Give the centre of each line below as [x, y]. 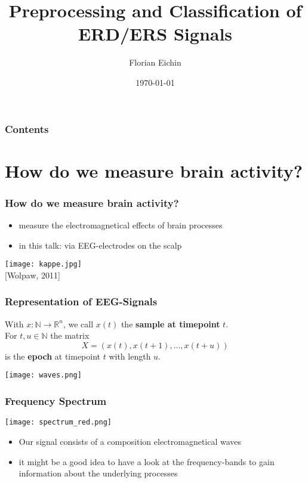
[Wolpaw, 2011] [33, 275]
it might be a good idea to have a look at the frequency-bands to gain [147, 461]
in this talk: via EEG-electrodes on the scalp [100, 245]
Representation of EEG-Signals [81, 301]
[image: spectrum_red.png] [58, 422]
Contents [27, 129]
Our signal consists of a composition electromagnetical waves [130, 441]
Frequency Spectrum [56, 401]
